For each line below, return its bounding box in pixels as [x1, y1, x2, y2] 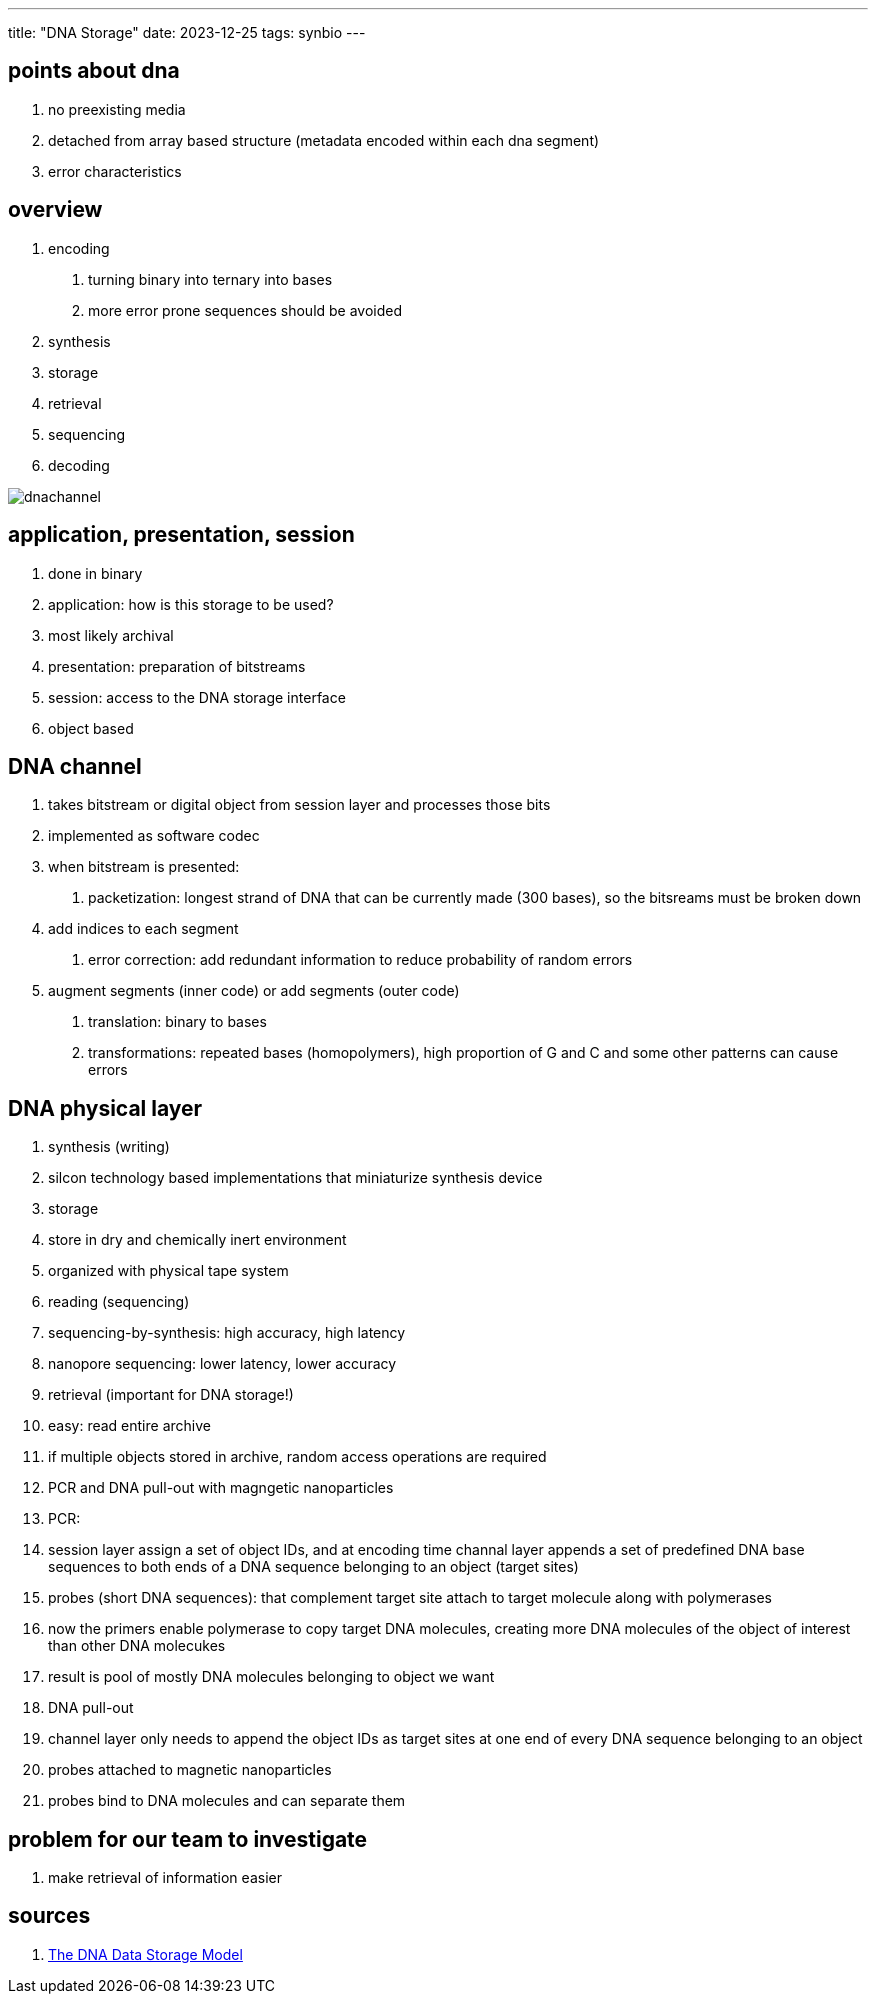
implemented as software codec [48, 827, 260, 845]
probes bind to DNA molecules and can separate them [48, 1792, 406, 1810]
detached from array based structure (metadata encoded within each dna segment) [48, 131, 600, 149]
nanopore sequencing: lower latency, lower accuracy [48, 1355, 397, 1373]
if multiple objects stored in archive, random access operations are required [48, 1448, 547, 1466]
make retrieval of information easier [48, 1869, 282, 1887]
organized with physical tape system [48, 1262, 289, 1280]
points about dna [8, 58, 180, 84]
